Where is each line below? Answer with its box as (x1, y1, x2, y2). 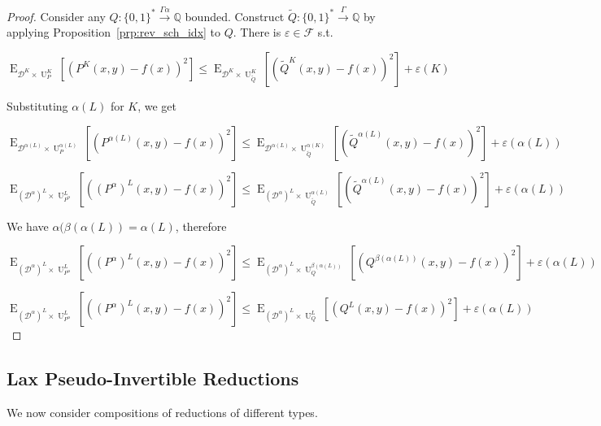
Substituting (7, 97, 68, 114)
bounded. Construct (185, 7, 285, 24)
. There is (233, 24, 281, 41)
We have (7, 217, 49, 234)
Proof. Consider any (7, 7, 106, 24)
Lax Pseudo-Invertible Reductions (7, 366, 299, 391)
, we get (137, 97, 177, 114)
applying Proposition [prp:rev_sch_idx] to (7, 24, 221, 41)
